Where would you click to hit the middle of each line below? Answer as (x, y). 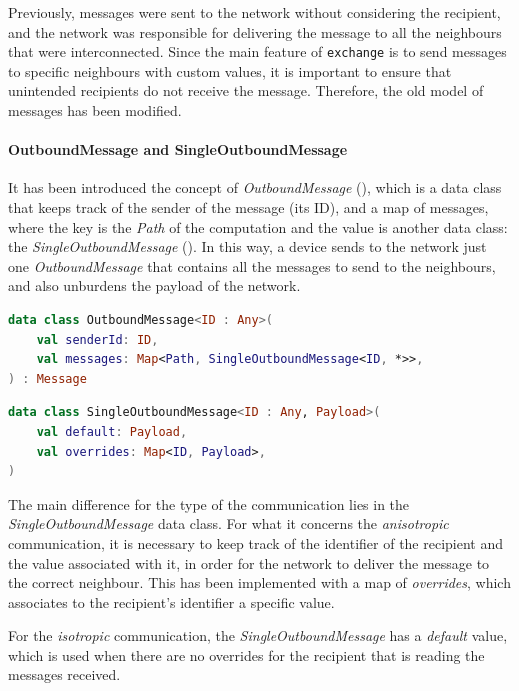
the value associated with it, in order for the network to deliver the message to (249, 562)
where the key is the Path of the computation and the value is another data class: (258, 226)
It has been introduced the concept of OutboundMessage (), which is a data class (255, 187)
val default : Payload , (112, 431)
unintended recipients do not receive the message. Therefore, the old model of (246, 90)
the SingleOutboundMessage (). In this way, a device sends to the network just (247, 246)
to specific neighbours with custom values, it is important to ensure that (230, 70)
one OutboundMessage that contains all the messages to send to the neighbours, (252, 265)
